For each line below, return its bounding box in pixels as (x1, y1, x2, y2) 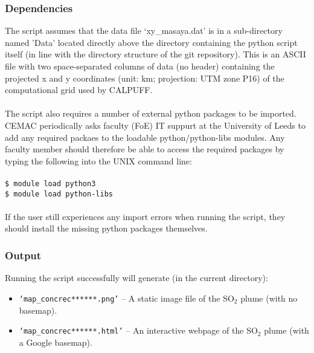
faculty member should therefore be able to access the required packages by (5, 143, 284, 155)
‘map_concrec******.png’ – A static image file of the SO (19, 291, 234, 304)
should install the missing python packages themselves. (5, 222, 208, 235)
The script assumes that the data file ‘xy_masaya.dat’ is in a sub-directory (5, 24, 283, 37)
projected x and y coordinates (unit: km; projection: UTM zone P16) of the (5, 71, 284, 84)
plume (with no (240, 291, 298, 304)
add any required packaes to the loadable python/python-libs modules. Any (5, 131, 285, 143)
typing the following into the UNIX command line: (5, 154, 192, 167)
